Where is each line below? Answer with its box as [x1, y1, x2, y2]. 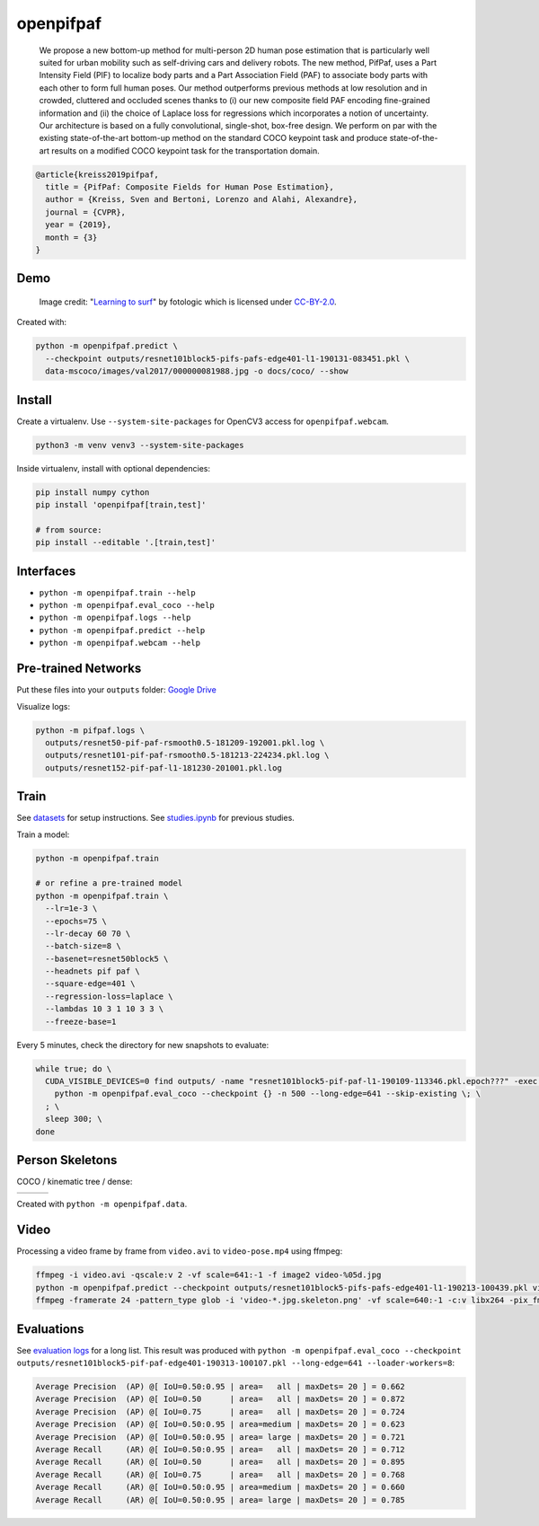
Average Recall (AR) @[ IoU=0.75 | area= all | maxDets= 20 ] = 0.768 [35, 1469, 406, 1479]
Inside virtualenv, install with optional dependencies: [16, 463, 211, 473]
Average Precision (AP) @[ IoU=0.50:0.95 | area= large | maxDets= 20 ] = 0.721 [35, 1432, 406, 1442]
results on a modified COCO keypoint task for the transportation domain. [50, 145, 320, 156]
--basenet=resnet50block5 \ [45, 953, 169, 964]
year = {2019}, [45, 220, 112, 230]
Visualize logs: [16, 701, 71, 711]
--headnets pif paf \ [45, 966, 141, 976]
